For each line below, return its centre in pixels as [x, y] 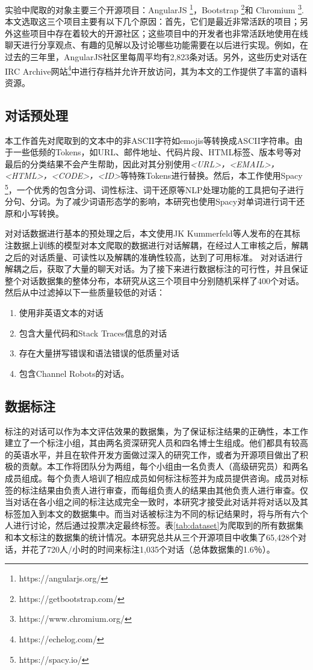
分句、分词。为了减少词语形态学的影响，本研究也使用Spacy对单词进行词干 [151, 201]
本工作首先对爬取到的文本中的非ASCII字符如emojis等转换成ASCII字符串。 [150, 140]
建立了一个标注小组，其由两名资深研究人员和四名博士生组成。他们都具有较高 [156, 443]
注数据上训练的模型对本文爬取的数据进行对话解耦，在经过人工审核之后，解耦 [156, 245]
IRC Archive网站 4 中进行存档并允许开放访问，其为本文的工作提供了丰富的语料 [156, 70]
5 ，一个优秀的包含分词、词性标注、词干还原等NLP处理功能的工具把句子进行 [154, 189]
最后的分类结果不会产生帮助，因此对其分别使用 [98, 163]
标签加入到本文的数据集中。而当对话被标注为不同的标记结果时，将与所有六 [152, 513]
